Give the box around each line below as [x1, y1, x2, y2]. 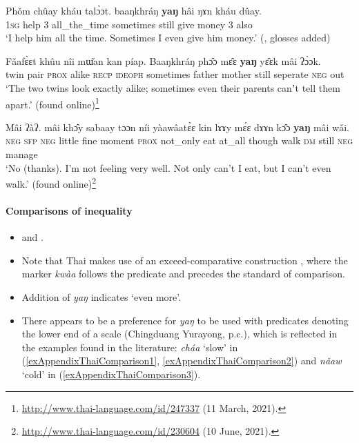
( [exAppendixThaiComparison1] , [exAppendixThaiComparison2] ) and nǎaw [21, 353, 342, 368]
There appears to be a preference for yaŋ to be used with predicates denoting [21, 313, 349, 327]
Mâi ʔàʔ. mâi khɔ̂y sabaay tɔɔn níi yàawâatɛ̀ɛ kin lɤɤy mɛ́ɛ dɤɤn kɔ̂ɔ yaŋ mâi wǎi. [6, 119, 350, 134]
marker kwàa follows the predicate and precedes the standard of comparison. [21, 266, 345, 281]
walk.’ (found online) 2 [6, 175, 97, 190]
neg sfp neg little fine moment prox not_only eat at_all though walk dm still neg [6, 133, 353, 148]
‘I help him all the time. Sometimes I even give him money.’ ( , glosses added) [6, 30, 331, 45]
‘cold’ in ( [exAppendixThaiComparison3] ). [21, 366, 201, 381]
